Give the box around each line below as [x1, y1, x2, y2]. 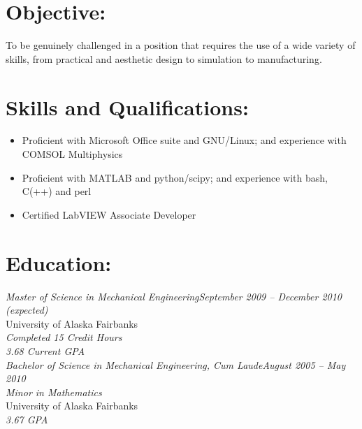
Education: [6, 248, 112, 277]
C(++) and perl [22, 184, 92, 198]
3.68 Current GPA [6, 343, 85, 358]
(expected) [6, 303, 48, 317]
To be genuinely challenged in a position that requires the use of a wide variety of [6, 38, 356, 52]
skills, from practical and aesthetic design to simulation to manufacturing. [6, 51, 322, 66]
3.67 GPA [6, 412, 48, 426]
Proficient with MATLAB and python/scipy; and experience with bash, [22, 170, 328, 184]
